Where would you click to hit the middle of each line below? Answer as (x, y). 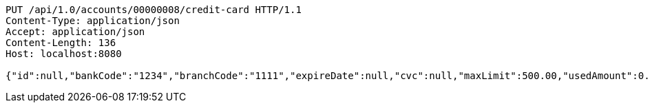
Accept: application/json (75, 32)
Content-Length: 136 (61, 43)
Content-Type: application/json (93, 21)
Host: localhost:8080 (64, 54)
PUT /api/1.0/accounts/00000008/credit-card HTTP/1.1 (154, 10)
